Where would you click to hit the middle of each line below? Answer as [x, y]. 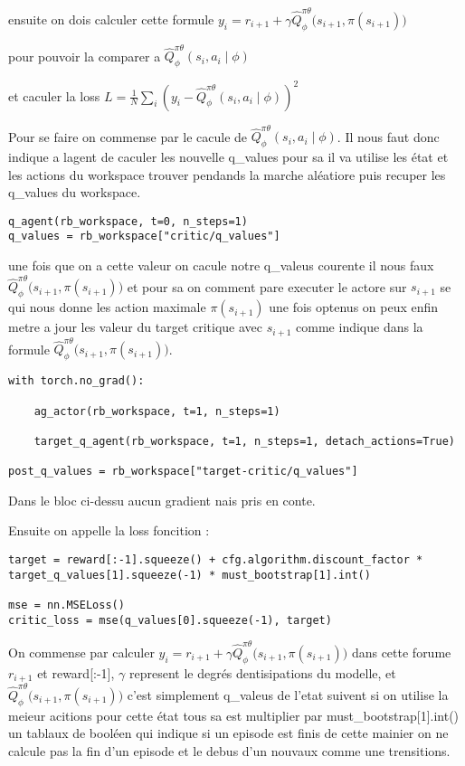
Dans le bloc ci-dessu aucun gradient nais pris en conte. [162, 500]
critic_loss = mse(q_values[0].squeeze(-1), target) [170, 620]
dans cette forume [401, 652]
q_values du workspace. [75, 192]
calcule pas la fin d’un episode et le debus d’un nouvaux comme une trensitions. [229, 750]
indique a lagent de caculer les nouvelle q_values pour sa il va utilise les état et [228, 157]
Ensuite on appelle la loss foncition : [109, 530]
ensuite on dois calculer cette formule [111, 19]
